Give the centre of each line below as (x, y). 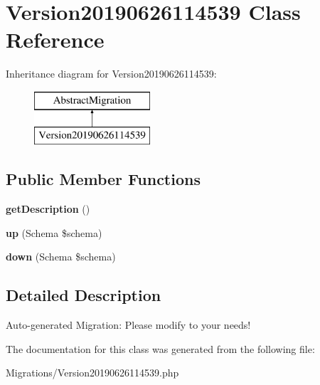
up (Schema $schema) (54, 232)
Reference (55, 39)
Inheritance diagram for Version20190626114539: (111, 74)
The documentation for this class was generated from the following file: (160, 348)
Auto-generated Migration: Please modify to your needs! (128, 325)
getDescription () (48, 209)
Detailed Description (84, 295)
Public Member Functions (103, 179)
